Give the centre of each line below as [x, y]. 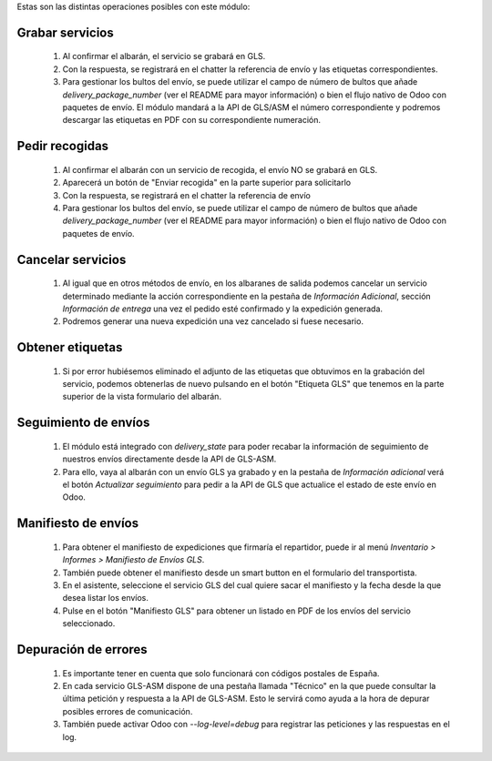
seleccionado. [89, 624]
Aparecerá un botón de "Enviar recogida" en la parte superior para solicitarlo [206, 183]
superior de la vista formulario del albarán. [142, 397]
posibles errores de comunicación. [128, 711]
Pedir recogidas [63, 146]
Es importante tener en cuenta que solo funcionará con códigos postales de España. [221, 673]
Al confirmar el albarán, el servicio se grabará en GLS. [164, 56]
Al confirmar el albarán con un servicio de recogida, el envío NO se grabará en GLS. [220, 169]
